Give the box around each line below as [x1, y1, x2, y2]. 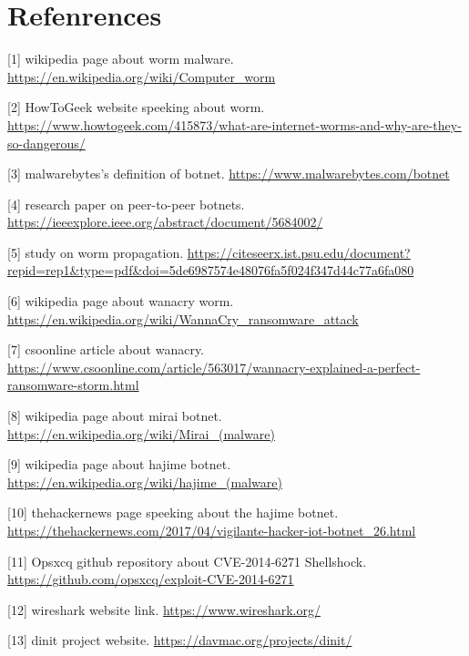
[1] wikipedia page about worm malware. [7, 49, 234, 68]
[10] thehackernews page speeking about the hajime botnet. [7, 503, 339, 522]
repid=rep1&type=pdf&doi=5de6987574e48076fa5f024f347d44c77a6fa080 [7, 261, 414, 280]
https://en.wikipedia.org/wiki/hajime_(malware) [7, 472, 282, 491]
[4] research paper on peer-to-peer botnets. [7, 194, 245, 213]
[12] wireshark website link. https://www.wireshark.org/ [7, 600, 321, 619]
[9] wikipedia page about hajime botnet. [7, 455, 231, 474]
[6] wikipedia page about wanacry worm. [7, 292, 234, 311]
